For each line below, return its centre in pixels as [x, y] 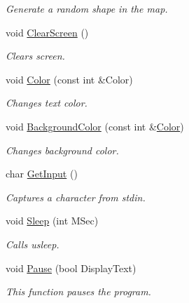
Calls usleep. [33, 244]
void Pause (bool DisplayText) [71, 268]
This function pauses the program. [78, 291]
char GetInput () [42, 174]
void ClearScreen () [47, 32]
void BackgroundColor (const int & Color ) [95, 126]
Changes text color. [47, 103]
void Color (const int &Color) [69, 79]
